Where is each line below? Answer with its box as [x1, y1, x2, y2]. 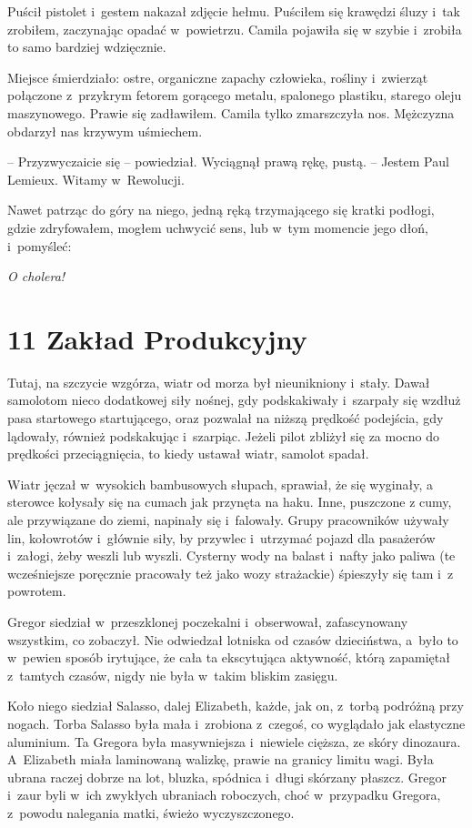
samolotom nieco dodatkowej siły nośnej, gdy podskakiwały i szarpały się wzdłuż [7, 390, 461, 409]
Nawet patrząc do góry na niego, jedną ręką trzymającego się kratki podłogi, [7, 200, 435, 219]
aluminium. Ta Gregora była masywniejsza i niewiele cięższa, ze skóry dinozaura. [7, 732, 461, 751]
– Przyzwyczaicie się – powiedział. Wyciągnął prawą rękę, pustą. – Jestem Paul [7, 152, 449, 171]
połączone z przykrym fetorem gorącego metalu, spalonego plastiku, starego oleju [7, 86, 462, 105]
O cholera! [7, 267, 65, 286]
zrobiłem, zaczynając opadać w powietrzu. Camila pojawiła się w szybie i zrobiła [7, 19, 462, 38]
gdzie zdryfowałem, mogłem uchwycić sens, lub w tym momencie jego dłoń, [7, 217, 429, 237]
